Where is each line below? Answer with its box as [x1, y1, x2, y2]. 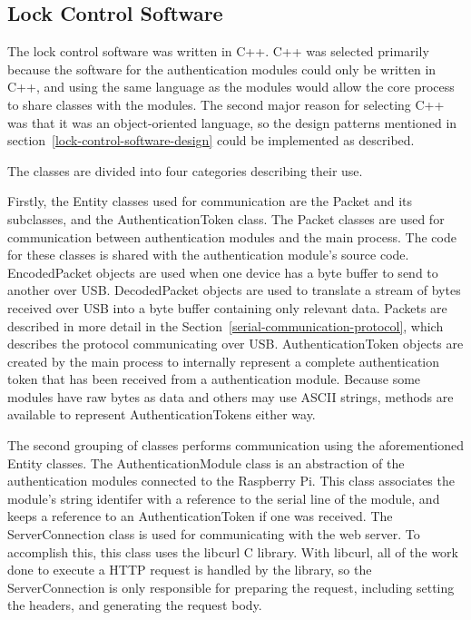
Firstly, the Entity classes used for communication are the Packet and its [7, 192, 413, 211]
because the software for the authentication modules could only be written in [7, 59, 437, 78]
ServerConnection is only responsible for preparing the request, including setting [7, 577, 455, 596]
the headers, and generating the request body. [7, 595, 262, 615]
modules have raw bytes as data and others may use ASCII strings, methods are [7, 387, 454, 406]
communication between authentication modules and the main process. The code [7, 227, 456, 246]
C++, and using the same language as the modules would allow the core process [7, 77, 455, 96]
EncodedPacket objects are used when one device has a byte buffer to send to [7, 262, 438, 281]
